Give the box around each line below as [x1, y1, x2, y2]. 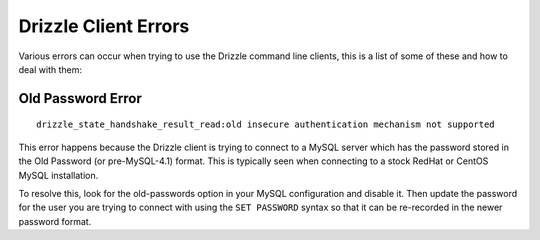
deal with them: [18, 63, 83, 75]
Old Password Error [18, 90, 142, 107]
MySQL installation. [18, 169, 99, 181]
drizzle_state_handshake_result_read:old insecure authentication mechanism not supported [36, 119, 495, 130]
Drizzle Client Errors [18, 15, 190, 37]
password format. [18, 215, 92, 227]
